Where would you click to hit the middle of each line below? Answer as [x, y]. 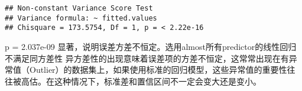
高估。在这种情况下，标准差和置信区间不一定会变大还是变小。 [141, 81]
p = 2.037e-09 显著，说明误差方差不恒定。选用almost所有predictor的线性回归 [151, 46]
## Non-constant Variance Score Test [79, 8]
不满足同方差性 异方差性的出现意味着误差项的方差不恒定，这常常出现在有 [147, 58]
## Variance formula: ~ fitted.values [81, 18]
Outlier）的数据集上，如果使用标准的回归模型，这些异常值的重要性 [158, 70]
